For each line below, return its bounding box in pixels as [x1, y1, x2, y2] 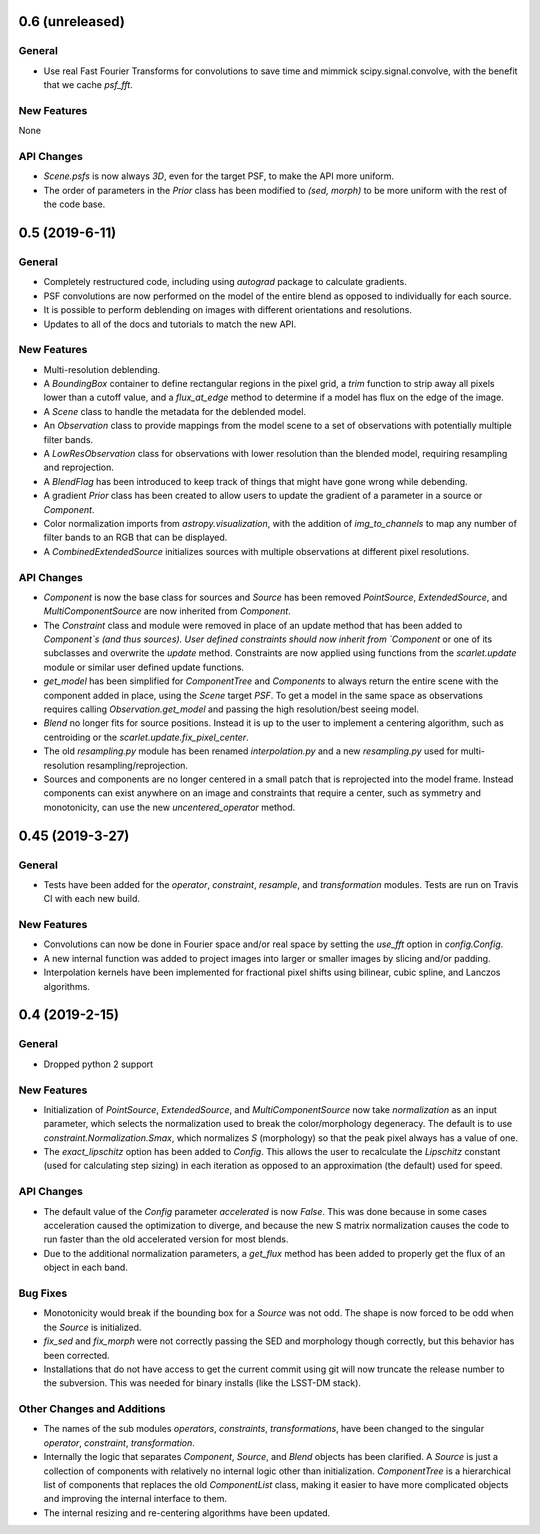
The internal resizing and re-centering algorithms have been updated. [43, 1506, 331, 1519]
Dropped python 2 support [43, 1058, 154, 1070]
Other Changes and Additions [18, 1402, 166, 1416]
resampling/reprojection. [86, 759, 189, 771]
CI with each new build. [43, 893, 140, 905]
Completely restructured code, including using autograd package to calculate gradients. [43, 276, 407, 288]
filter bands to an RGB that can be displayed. [43, 531, 228, 544]
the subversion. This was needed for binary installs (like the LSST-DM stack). [43, 1377, 362, 1389]
